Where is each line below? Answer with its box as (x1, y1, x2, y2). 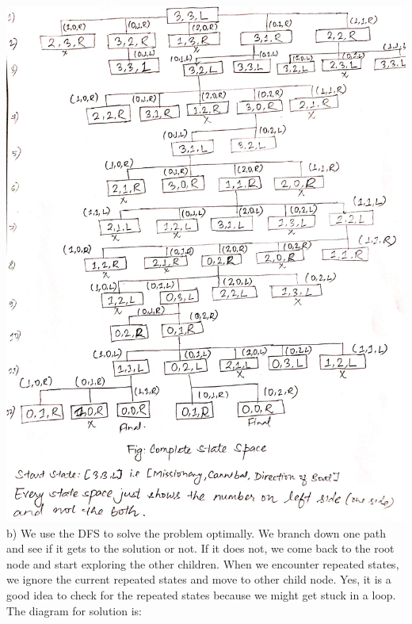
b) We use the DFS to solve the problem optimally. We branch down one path (6, 524, 386, 541)
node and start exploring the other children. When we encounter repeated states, (6, 555, 399, 572)
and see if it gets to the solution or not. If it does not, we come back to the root (6, 540, 395, 557)
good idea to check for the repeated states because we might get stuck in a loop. (6, 586, 396, 603)
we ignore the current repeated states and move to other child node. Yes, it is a (6, 571, 391, 588)
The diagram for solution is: (6, 602, 142, 618)
